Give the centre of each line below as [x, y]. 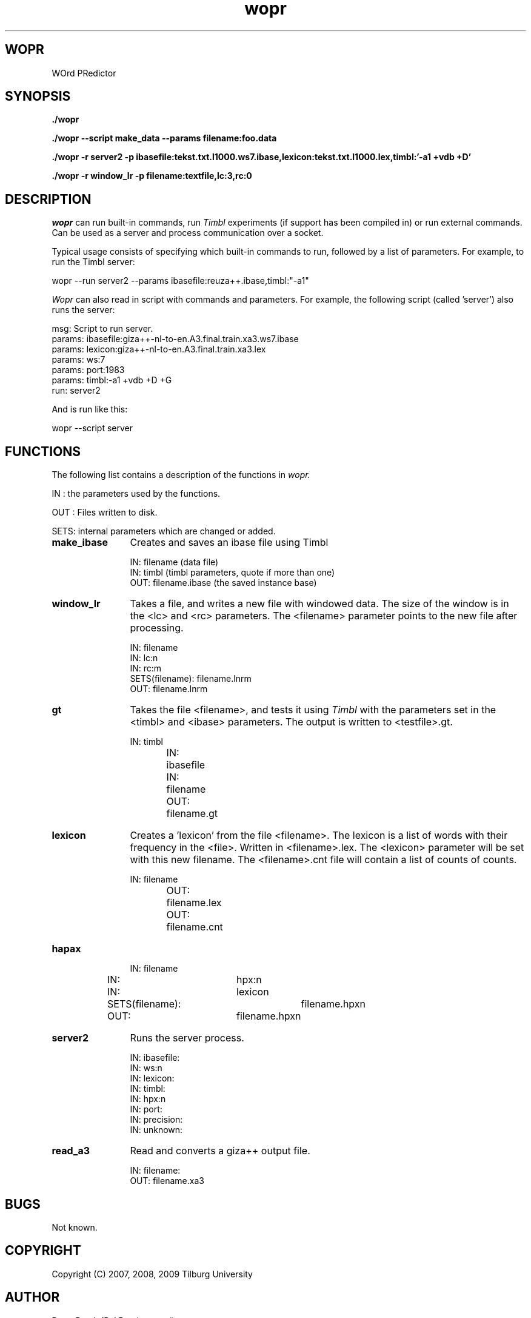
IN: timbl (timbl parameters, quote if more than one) [232, 573]
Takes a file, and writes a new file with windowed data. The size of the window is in [319, 604]
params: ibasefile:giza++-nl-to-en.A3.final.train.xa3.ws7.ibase [175, 339]
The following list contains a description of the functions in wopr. [181, 475]
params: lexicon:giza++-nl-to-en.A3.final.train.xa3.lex [159, 349]
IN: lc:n [144, 658]
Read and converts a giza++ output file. [220, 1151]
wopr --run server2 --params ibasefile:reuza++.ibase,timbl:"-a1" [180, 281]
